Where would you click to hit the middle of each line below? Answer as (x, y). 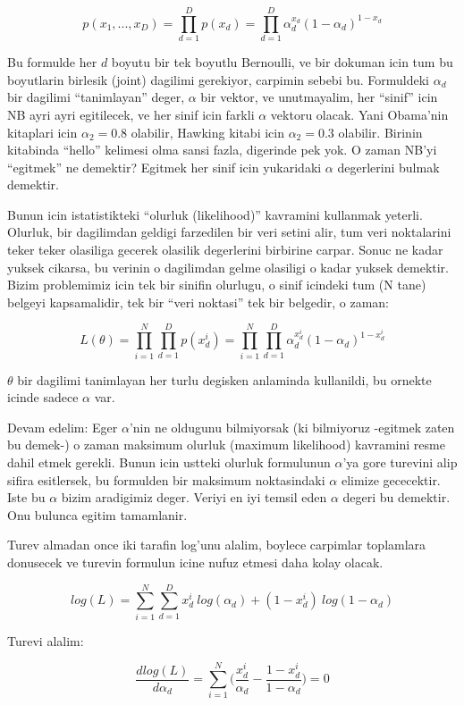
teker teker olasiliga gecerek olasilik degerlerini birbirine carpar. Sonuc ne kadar (225, 250)
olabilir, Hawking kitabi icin (207, 132)
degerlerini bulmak (388, 167)
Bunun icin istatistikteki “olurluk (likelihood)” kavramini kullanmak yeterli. (215, 214)
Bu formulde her (52, 62)
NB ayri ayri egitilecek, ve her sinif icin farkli (131, 114)
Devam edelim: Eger (63, 427)
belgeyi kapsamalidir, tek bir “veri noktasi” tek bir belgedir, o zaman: (198, 302)
